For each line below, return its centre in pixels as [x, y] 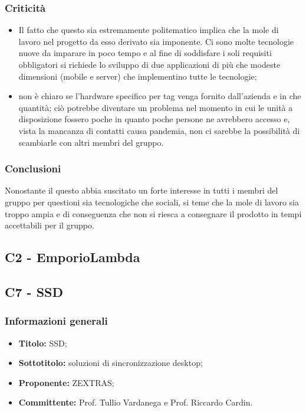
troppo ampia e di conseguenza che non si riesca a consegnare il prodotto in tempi [153, 213]
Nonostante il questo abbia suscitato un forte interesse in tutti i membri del [142, 190]
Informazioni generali [56, 321]
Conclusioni [33, 169]
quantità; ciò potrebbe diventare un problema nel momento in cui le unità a [156, 107]
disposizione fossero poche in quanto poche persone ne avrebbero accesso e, [154, 119]
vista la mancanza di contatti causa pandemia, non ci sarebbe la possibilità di [159, 130]
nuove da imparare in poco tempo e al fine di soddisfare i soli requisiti [145, 53]
